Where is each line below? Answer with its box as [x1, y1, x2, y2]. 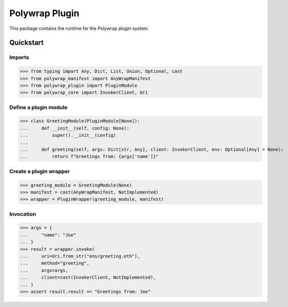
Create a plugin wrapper [9, 168, 70, 175]
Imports [9, 54, 29, 61]
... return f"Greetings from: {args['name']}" [20, 153, 159, 160]
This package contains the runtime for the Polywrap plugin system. [9, 25, 149, 31]
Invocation [9, 210, 36, 217]
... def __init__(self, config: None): [20, 125, 130, 131]
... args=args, [20, 267, 68, 273]
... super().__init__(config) [20, 132, 116, 138]
